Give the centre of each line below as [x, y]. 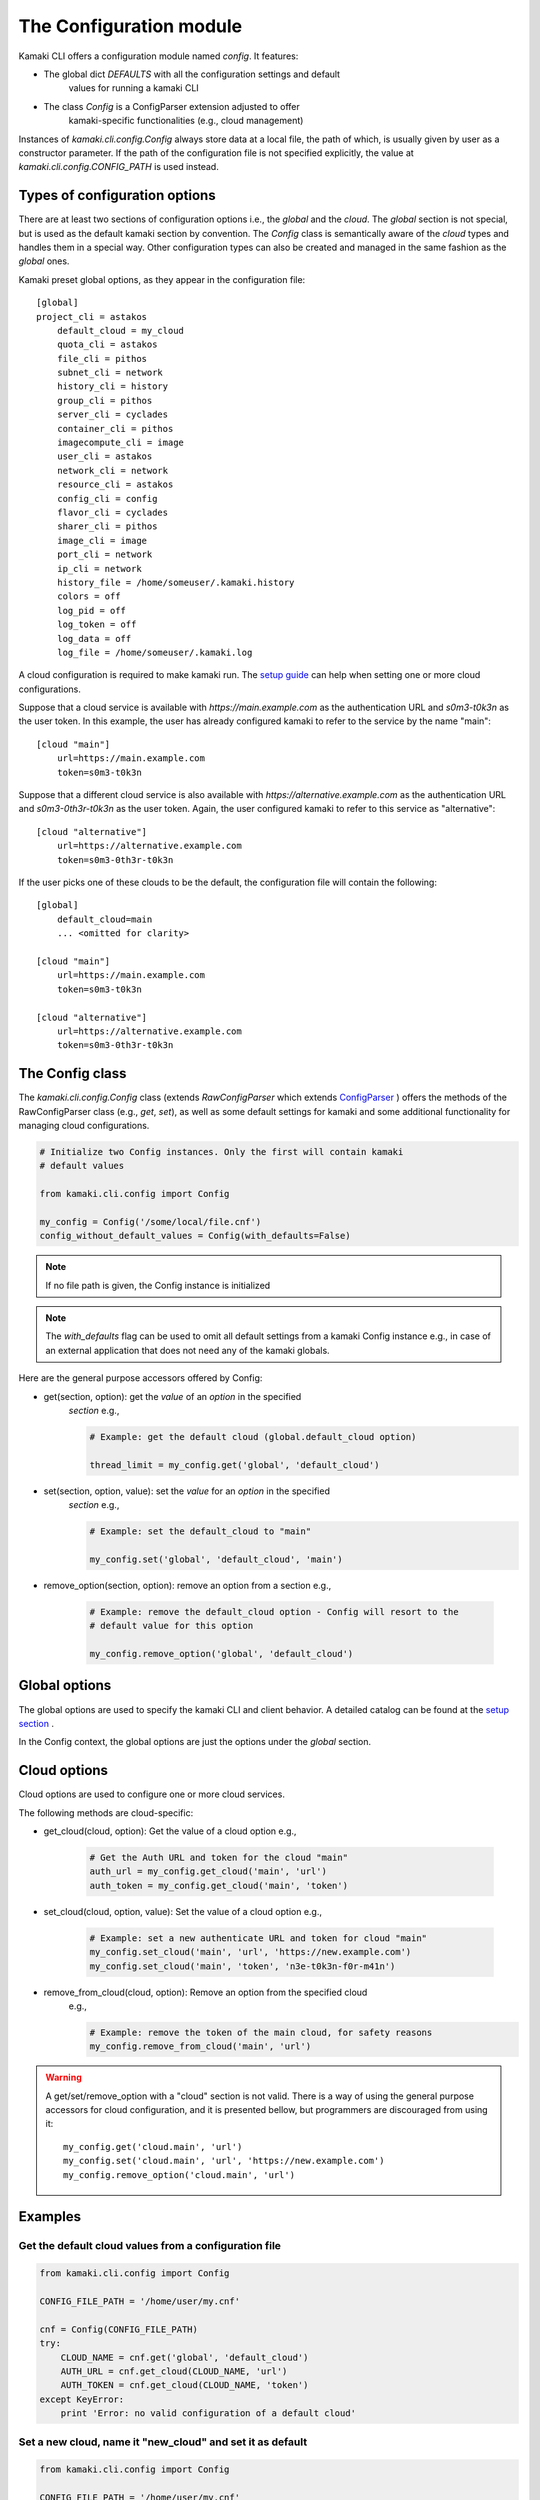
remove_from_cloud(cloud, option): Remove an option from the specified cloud [205, 1992]
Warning [63, 2077]
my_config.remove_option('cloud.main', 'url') [179, 2174]
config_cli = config [107, 498]
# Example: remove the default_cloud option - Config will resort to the [274, 1611]
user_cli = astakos [104, 456]
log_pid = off [91, 610]
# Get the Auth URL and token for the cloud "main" [219, 1858]
